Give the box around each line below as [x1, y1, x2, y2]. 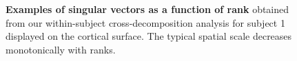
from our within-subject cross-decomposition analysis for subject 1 [6, 15, 285, 29]
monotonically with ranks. [6, 42, 116, 56]
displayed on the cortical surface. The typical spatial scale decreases [6, 29, 292, 43]
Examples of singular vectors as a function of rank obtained [6, 2, 289, 16]
